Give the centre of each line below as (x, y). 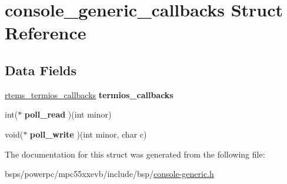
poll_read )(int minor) (68, 114)
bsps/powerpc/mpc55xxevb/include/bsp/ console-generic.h (109, 174)
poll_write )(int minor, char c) (88, 134)
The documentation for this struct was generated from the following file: (135, 154)
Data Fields (41, 70)
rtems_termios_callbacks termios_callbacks (89, 94)
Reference (46, 33)
